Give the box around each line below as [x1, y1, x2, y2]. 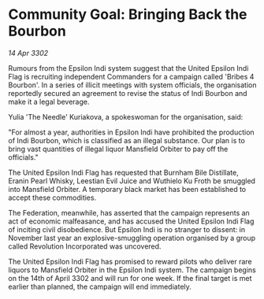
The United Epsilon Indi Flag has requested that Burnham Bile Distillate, [8, 168, 239, 177]
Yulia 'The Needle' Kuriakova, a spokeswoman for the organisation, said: [8, 112, 244, 121]
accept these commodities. [8, 193, 97, 202]
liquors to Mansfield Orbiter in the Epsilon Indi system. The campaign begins [8, 265, 256, 275]
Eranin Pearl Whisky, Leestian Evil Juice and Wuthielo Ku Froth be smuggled [8, 175, 256, 186]
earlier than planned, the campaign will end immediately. [8, 282, 191, 291]
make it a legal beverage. [8, 97, 90, 106]
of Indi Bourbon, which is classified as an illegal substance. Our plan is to [8, 135, 246, 145]
